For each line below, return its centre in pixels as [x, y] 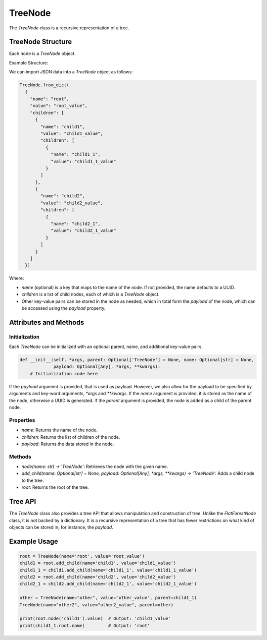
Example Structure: [29, 62]
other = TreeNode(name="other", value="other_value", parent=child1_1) [108, 598]
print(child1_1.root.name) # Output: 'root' [85, 625]
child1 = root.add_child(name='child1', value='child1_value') [98, 563]
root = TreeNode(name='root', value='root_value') [82, 556]
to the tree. [33, 480]
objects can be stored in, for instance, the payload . [61, 527]
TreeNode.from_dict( [44, 85]
